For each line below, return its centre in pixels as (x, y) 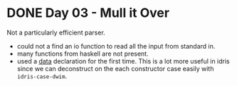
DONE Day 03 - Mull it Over (88, 13)
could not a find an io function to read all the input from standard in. (116, 46)
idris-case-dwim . (42, 76)
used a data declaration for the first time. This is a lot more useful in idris (123, 61)
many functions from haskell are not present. (83, 54)
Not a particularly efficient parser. (56, 32)
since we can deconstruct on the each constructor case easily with (115, 68)
